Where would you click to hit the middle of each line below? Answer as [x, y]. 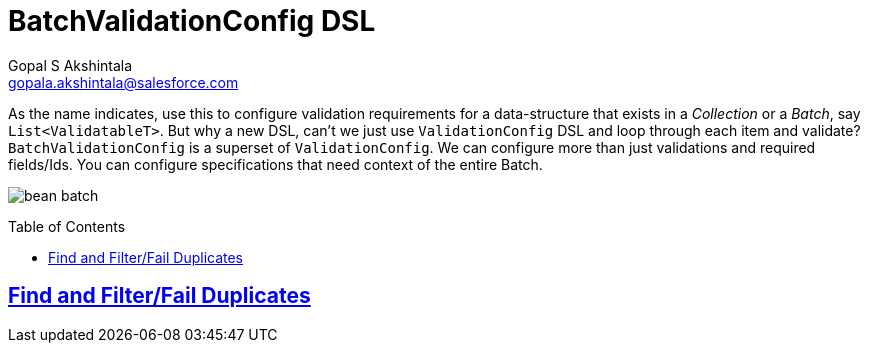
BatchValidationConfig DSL [192, 21]
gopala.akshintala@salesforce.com [123, 82]
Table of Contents [67, 226]
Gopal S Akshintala [70, 65]
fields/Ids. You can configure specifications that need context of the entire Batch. [275, 164]
